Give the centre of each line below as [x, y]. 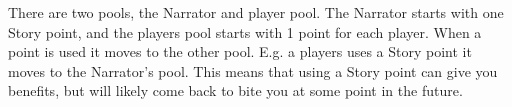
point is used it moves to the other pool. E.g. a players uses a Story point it [240, 51]
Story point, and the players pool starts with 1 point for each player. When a [245, 31]
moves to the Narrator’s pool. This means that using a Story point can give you [253, 70]
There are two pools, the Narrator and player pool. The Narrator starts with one [256, 12]
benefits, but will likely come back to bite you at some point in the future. [235, 90]
